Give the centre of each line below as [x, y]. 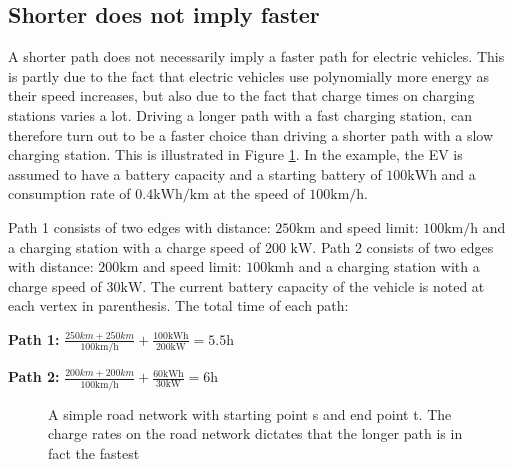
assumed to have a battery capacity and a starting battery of [195, 173]
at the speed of [259, 193]
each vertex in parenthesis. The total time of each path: [178, 305]
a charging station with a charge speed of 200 [147, 246]
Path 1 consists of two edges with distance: [139, 226]
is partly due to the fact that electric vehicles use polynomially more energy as [249, 75]
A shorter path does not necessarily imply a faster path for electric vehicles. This [256, 56]
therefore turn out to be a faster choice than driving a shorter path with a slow [251, 134]
